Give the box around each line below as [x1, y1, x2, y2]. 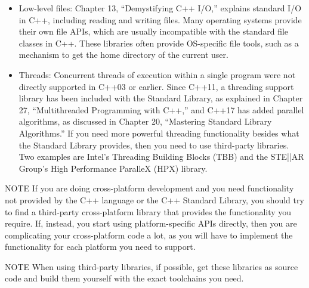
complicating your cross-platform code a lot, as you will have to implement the [5, 228, 293, 241]
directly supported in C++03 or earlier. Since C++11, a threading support [18, 80, 294, 92]
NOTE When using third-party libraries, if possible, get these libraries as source [5, 260, 298, 272]
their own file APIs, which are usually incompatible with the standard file [18, 25, 289, 38]
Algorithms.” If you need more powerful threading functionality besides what [18, 126, 299, 139]
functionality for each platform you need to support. [5, 240, 196, 253]
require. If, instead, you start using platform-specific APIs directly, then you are [5, 217, 297, 230]
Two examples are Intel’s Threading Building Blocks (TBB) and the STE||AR [18, 150, 304, 163]
